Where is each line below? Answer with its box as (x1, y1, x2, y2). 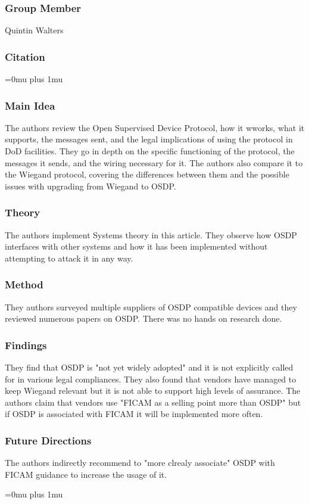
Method (5, 277, 43, 292)
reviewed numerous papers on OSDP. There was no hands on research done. (5, 312, 282, 325)
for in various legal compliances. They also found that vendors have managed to (5, 372, 296, 385)
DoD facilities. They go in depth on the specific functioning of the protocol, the (5, 145, 295, 157)
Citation (5, 49, 45, 64)
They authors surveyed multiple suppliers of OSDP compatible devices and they (5, 300, 297, 313)
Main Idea (5, 98, 55, 113)
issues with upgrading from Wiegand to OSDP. (5, 179, 176, 192)
